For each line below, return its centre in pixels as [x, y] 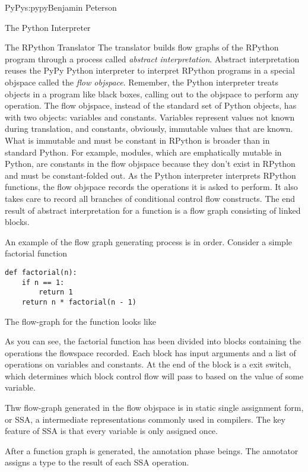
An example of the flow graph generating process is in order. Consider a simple [148, 241]
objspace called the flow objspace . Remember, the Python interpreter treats [142, 82]
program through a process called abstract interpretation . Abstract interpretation [152, 58]
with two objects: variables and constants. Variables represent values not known [150, 117]
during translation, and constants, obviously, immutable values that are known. [149, 129]
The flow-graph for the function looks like [80, 321]
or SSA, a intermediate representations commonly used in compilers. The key [145, 419]
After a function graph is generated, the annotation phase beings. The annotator [152, 450]
